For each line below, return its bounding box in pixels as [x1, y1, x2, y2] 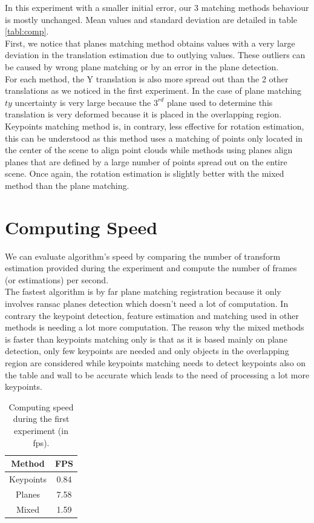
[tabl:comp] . [5, 25, 49, 38]
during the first [13, 412, 70, 425]
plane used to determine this [166, 96, 273, 108]
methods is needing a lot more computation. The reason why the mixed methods [5, 321, 304, 334]
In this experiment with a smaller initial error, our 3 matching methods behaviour [5, 1, 309, 13]
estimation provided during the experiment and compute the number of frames [5, 261, 297, 274]
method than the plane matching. [5, 179, 129, 191]
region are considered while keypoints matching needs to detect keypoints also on [5, 356, 306, 369]
